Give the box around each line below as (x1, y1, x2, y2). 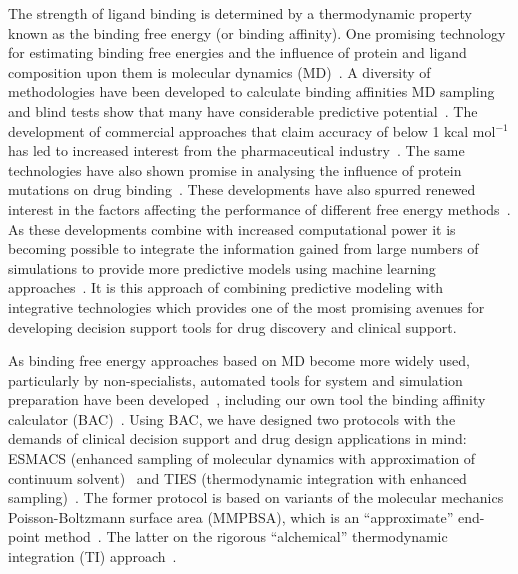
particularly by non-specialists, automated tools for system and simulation (8, 369, 463, 390)
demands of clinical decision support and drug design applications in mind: (8, 428, 467, 449)
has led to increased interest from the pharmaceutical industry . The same (8, 140, 465, 161)
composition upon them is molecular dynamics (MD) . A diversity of (8, 61, 431, 82)
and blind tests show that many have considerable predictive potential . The (8, 100, 478, 121)
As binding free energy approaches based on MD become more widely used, (8, 350, 470, 371)
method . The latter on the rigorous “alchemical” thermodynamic (44, 526, 448, 547)
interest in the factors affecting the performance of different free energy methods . (8, 198, 511, 219)
